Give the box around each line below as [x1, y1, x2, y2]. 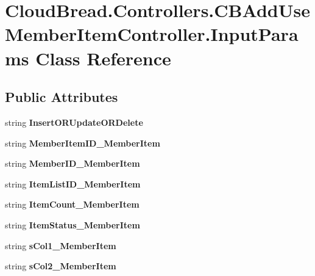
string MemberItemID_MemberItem [5, 136, 160, 149]
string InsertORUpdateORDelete [5, 115, 143, 128]
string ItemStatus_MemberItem [5, 218, 140, 231]
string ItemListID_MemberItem [5, 177, 141, 190]
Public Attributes [5, 87, 118, 106]
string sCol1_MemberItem [5, 239, 116, 252]
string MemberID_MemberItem [5, 157, 140, 170]
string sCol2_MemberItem [5, 260, 116, 272]
